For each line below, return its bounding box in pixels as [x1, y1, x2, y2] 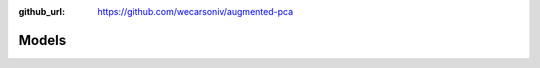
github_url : [18, 6, 65, 17]
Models [18, 31, 67, 49]
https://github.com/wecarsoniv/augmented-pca [97, 6, 294, 17]
